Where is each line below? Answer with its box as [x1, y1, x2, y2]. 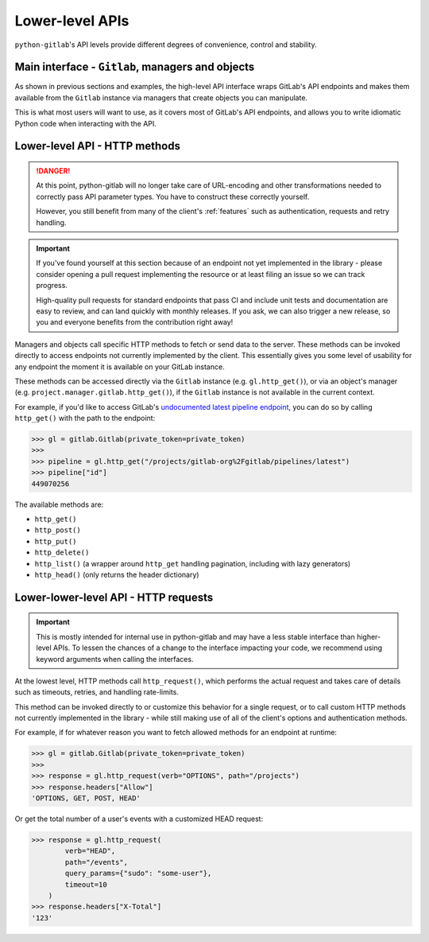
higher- [356, 632, 381, 641]
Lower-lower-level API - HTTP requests [14, 590, 214, 604]
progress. [36, 281, 68, 290]
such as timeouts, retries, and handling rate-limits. [14, 687, 179, 697]
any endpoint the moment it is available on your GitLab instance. [14, 362, 226, 372]
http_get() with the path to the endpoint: [14, 414, 156, 423]
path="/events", [64, 858, 129, 866]
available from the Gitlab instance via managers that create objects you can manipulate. [14, 92, 308, 103]
